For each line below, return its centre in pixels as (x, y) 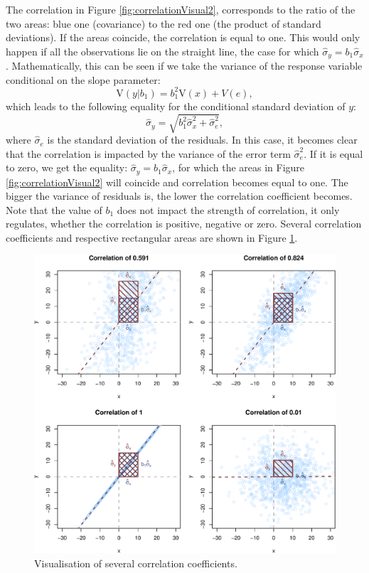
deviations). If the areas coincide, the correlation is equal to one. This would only (183, 37)
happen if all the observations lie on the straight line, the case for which (162, 51)
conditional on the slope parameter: (83, 79)
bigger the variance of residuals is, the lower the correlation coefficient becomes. (179, 196)
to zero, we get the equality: (67, 167)
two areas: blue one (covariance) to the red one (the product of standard (164, 23)
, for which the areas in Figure (239, 167)
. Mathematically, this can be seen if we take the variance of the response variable (184, 66)
